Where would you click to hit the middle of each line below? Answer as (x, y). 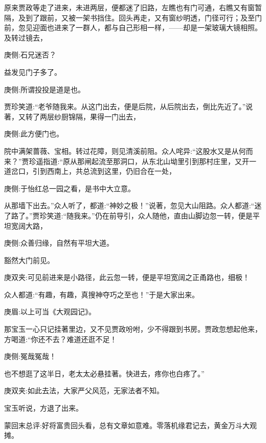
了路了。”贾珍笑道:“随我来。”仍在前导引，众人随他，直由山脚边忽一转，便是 (128, 215)
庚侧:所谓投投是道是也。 (45, 89)
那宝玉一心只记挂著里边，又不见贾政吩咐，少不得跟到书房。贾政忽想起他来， (133, 329)
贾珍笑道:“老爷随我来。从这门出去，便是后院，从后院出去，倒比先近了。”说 (129, 106)
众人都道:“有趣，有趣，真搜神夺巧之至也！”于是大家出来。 (102, 294)
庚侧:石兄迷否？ (30, 55)
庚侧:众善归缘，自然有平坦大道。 (59, 243)
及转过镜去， (26, 37)
